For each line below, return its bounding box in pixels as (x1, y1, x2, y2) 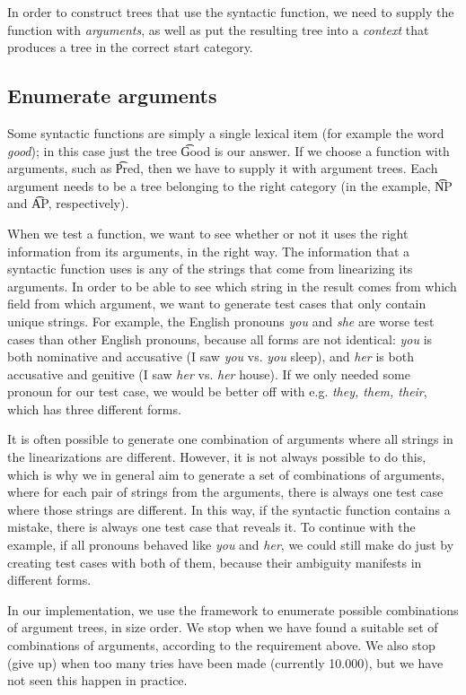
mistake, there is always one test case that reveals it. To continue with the (7, 517, 416, 536)
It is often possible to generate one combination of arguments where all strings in (7, 430, 453, 448)
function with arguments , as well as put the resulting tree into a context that (7, 20, 429, 39)
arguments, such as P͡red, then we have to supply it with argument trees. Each (7, 159, 438, 178)
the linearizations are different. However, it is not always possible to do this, (7, 447, 426, 466)
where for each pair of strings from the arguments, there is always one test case (7, 482, 444, 501)
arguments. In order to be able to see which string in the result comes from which (7, 276, 457, 295)
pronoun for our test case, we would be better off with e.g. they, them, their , (7, 382, 427, 401)
